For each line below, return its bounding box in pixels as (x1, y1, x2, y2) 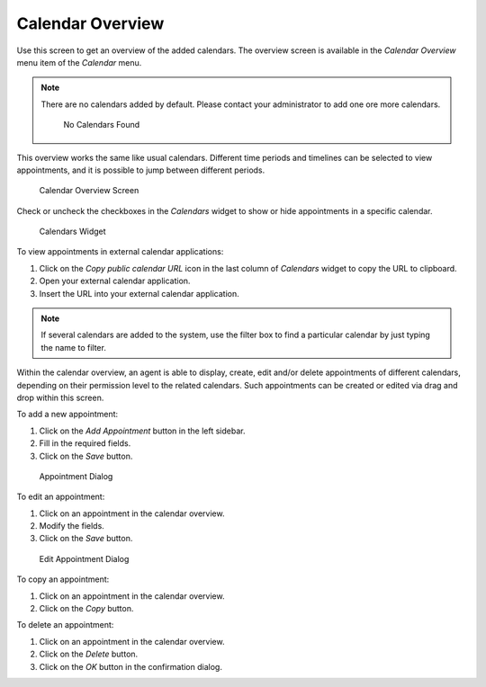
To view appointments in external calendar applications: (16, 246, 224, 257)
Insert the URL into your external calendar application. (39, 288, 239, 299)
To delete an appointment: (16, 620, 114, 630)
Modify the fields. (39, 521, 105, 531)
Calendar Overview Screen (39, 185, 139, 196)
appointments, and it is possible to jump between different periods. (16, 165, 265, 175)
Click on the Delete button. (39, 648, 139, 660)
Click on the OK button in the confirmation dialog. (39, 661, 222, 672)
